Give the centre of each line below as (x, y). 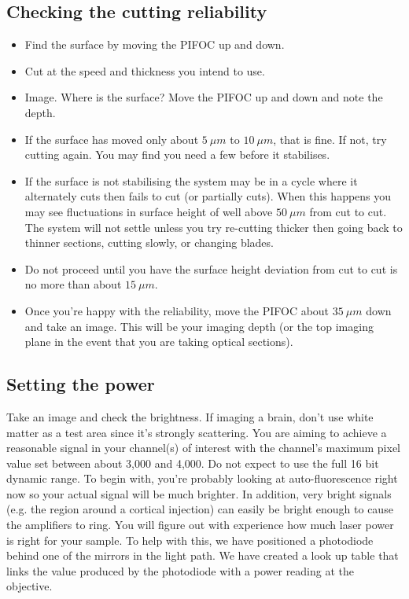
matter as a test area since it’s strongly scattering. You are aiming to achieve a (197, 432)
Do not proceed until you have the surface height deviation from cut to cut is (211, 268)
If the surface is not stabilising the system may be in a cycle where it (191, 180)
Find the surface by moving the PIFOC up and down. (155, 44)
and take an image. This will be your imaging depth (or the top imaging (199, 326)
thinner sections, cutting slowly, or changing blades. (149, 243)
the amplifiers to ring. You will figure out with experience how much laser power (200, 525)
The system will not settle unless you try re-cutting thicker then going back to (214, 227)
